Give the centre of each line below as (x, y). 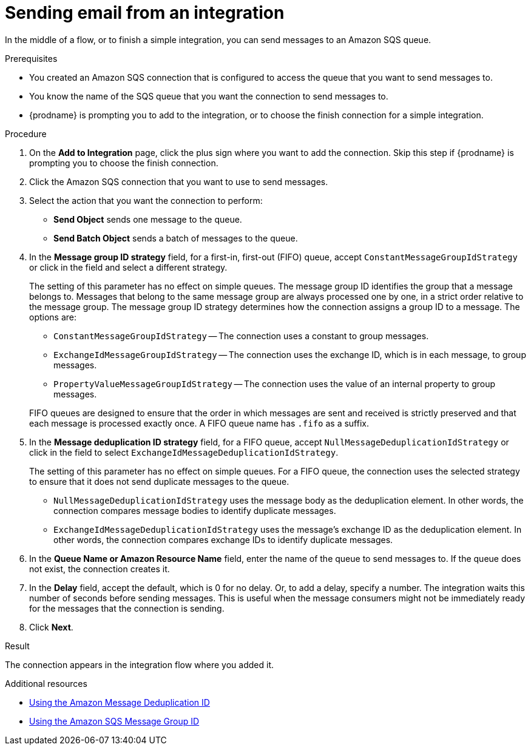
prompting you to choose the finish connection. (124, 163)
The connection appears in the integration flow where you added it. (139, 664)
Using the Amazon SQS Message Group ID (114, 721)
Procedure (26, 133)
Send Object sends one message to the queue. (148, 219)
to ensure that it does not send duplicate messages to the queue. (159, 481)
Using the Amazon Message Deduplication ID (120, 702)
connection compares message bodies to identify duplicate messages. (195, 510)
